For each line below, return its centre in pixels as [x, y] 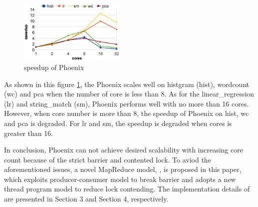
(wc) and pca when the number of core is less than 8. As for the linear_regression [129, 94]
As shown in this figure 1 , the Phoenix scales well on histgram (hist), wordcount [127, 84]
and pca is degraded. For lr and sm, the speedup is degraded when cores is [118, 123]
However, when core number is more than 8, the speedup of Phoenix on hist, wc [127, 113]
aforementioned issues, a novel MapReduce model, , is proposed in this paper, [123, 169]
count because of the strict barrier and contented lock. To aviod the [108, 159]
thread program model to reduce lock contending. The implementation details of [127, 189]
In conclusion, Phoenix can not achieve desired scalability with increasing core [124, 150]
